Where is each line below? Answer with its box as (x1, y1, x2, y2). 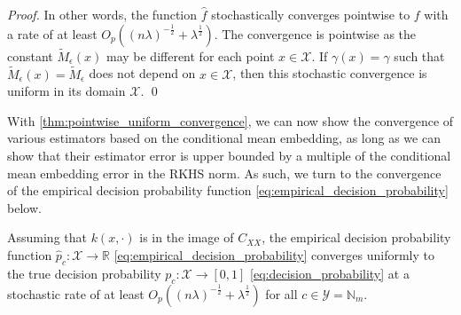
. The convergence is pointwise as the (214, 24, 417, 43)
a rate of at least (7, 24, 98, 43)
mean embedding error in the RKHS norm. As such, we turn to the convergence (7, 163, 441, 182)
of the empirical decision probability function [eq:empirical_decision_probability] (7, 181, 449, 200)
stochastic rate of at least (7, 284, 145, 303)
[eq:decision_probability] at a (250, 264, 410, 282)
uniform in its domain (7, 82, 126, 100)
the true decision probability (7, 264, 161, 282)
